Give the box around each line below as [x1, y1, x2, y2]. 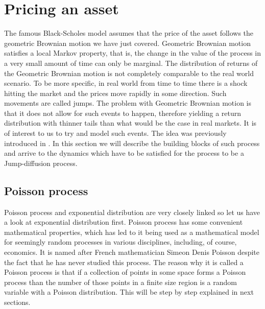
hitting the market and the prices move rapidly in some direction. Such [4, 87, 227, 98]
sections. [4, 296, 31, 307]
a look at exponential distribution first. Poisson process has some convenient [4, 217, 243, 227]
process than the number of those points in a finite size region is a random [4, 276, 237, 287]
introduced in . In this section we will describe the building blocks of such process [4, 137, 260, 148]
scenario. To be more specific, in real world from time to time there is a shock [4, 78, 248, 88]
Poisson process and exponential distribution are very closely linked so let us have [4, 206, 260, 217]
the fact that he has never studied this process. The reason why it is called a [4, 256, 244, 267]
